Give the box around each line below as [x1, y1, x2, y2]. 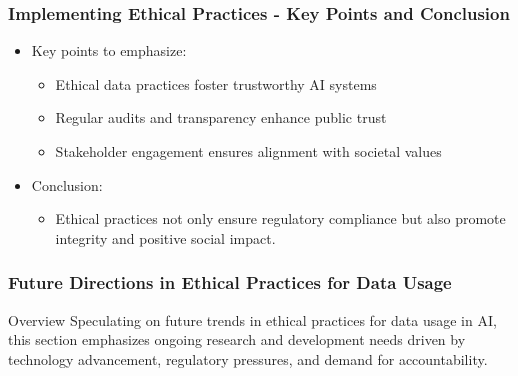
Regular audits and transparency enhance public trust [55, 107, 387, 128]
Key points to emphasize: [31, 40, 187, 61]
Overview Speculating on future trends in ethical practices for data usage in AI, [8, 309, 497, 330]
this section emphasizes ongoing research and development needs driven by [8, 329, 466, 350]
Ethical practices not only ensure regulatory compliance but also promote [55, 208, 506, 229]
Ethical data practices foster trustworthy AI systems [55, 73, 377, 94]
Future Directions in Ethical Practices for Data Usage [8, 270, 452, 295]
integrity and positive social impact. [55, 227, 276, 248]
